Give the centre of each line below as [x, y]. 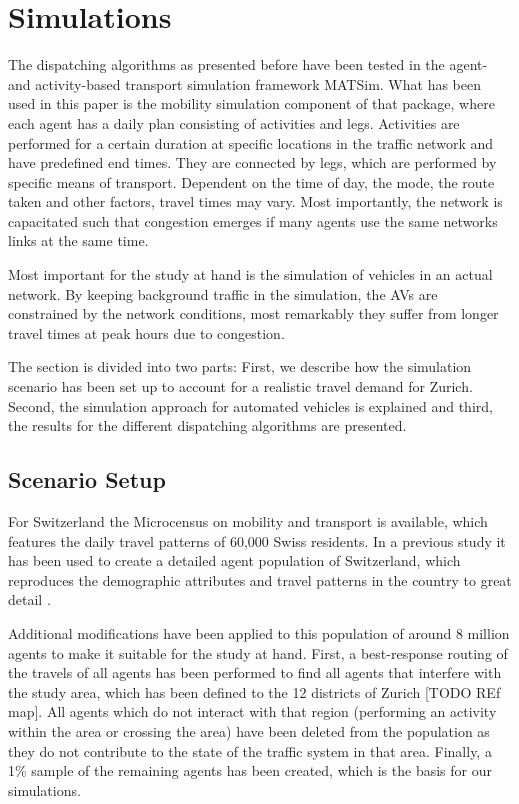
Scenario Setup [87, 479]
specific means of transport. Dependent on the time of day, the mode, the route [251, 181]
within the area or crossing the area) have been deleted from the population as [249, 730]
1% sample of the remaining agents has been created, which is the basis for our [250, 770]
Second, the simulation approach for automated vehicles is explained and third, [250, 405]
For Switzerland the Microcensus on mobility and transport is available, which [248, 521]
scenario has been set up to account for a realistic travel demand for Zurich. [240, 386]
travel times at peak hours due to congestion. [146, 332]
